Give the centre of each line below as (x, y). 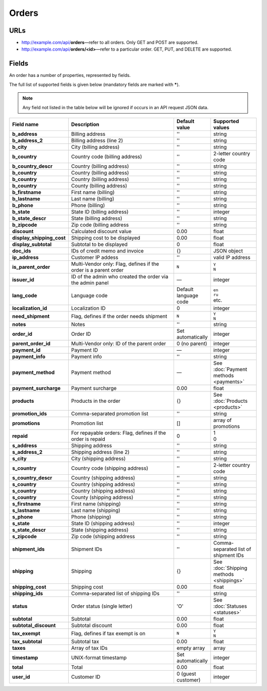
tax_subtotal (27, 641)
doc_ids (22, 251)
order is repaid (88, 439)
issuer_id (23, 279)
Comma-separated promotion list (110, 413)
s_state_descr (29, 530)
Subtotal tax (85, 641)
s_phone (22, 517)
